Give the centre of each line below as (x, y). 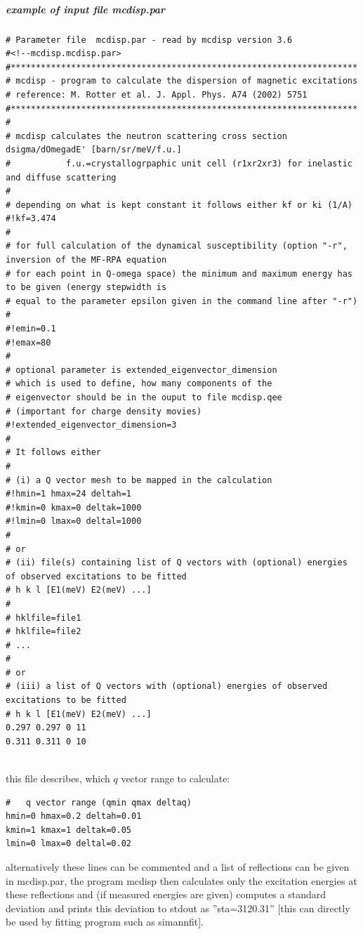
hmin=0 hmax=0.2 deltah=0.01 (74, 816)
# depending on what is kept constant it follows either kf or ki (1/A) (179, 205)
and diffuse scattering (61, 177)
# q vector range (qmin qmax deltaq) (99, 802)
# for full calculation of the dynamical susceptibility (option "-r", (177, 246)
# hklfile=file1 (44, 618)
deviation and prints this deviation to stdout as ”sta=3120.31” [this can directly (178, 908)
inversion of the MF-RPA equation (86, 260)
